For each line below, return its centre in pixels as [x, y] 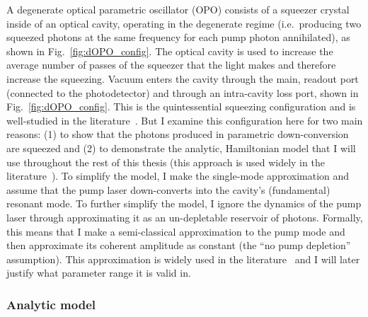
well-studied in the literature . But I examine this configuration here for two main [185, 120]
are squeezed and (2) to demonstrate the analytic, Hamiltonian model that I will [181, 148]
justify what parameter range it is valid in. [99, 273]
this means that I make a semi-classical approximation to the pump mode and [176, 231]
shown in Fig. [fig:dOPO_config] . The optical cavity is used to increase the [170, 51]
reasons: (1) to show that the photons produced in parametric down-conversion [178, 134]
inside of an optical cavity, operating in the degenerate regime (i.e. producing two [184, 23]
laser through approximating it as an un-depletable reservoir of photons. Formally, [185, 217]
